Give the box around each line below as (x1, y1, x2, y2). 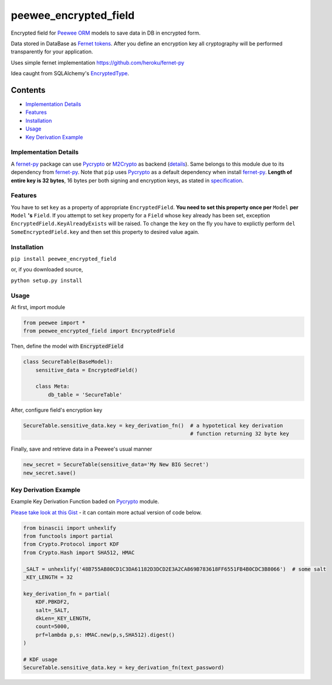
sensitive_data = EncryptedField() (35, 367, 138, 373)
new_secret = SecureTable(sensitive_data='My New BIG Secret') (23, 461, 209, 468)
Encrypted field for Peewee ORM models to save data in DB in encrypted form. (11, 29, 201, 36)
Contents (11, 85, 46, 95)
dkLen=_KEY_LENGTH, (35, 615, 92, 622)
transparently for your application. (11, 48, 93, 55)
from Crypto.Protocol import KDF (23, 541, 120, 548)
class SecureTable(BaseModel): (23, 358, 114, 365)
